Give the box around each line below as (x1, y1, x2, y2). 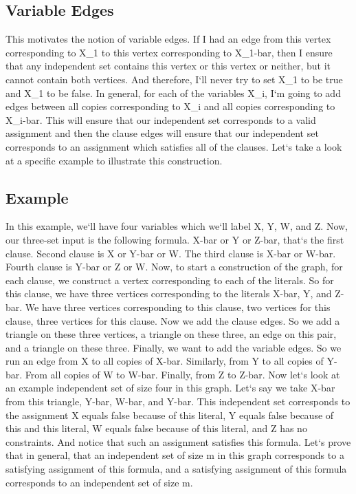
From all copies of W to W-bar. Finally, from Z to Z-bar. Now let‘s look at (25, 367, 340, 381)
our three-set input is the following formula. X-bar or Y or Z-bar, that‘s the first (5, 232, 344, 246)
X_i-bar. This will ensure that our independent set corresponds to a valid (5, 112, 316, 127)
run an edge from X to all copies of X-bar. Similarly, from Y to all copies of (5, 354, 324, 368)
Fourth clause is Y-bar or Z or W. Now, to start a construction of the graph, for (5, 259, 343, 274)
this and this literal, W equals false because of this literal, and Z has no (5, 421, 307, 436)
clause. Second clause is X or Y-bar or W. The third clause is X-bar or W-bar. (5, 246, 336, 260)
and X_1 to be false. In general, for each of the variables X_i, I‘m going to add (5, 85, 341, 100)
